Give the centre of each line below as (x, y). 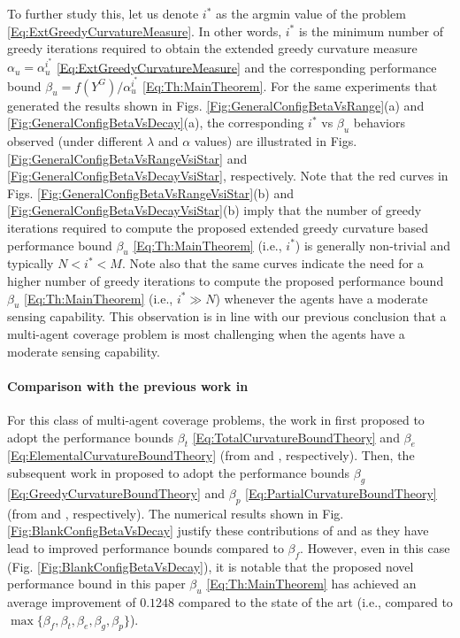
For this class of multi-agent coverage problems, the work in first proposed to (216, 419)
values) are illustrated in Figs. (276, 141)
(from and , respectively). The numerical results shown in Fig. (176, 513)
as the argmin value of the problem (311, 13)
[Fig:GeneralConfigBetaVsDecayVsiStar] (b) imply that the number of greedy (215, 210)
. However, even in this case (375, 547)
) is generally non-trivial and (373, 245)
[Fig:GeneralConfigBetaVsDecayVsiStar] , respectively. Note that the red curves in (228, 176)
